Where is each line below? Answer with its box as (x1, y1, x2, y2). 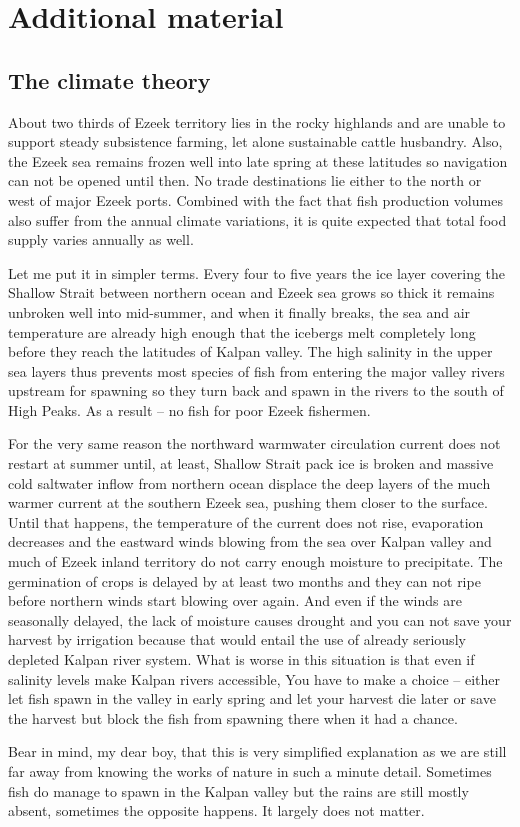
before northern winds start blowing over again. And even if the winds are (8, 590, 462, 611)
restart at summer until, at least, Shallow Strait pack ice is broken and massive (8, 453, 494, 474)
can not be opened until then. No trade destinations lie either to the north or (8, 170, 482, 191)
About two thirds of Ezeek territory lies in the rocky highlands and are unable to (8, 111, 506, 132)
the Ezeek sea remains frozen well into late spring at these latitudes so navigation (8, 150, 508, 171)
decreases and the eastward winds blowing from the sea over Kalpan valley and (8, 531, 492, 552)
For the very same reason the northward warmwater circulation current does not (8, 433, 501, 454)
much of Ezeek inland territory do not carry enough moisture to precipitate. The (8, 551, 503, 572)
